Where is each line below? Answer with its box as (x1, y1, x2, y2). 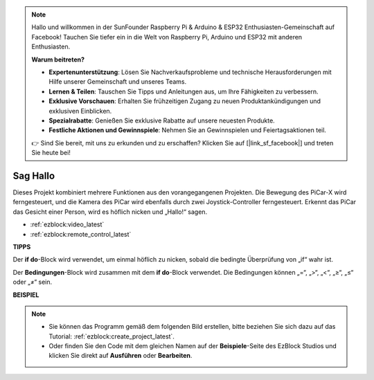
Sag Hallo (12, 170, 55, 181)
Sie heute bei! (31, 149, 71, 157)
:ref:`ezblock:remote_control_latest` (30, 230, 132, 238)
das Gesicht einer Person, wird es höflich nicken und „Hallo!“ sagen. (12, 208, 208, 216)
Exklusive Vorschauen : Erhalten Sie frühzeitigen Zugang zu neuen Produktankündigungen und (48, 97, 321, 105)
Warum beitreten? (31, 55, 85, 64)
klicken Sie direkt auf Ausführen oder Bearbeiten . (48, 352, 193, 360)
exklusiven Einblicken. (48, 107, 112, 115)
